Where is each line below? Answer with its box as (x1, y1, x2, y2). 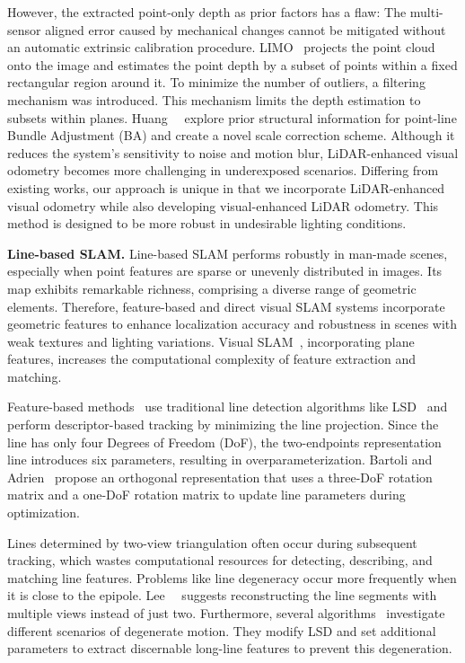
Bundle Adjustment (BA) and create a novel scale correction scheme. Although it (7, 126, 455, 145)
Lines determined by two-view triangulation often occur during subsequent (7, 533, 417, 552)
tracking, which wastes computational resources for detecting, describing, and (7, 551, 433, 570)
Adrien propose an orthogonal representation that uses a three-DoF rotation (7, 467, 433, 486)
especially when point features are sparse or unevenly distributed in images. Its (7, 261, 443, 280)
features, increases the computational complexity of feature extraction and (7, 349, 416, 368)
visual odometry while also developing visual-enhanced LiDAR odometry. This (7, 196, 439, 215)
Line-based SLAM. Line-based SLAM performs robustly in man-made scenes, (7, 243, 448, 262)
